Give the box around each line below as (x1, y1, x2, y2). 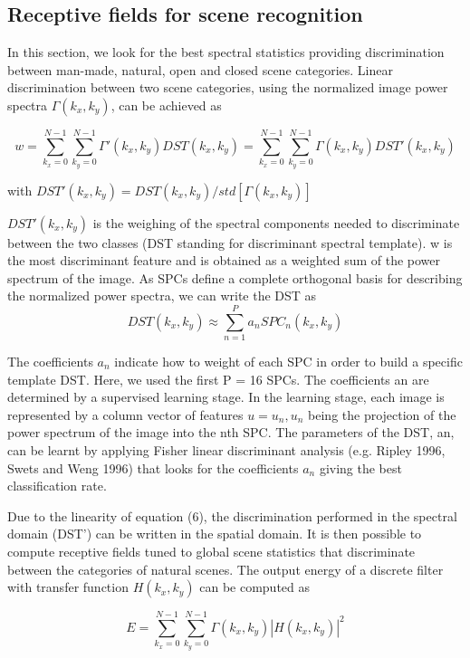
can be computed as (199, 577, 311, 596)
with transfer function (7, 577, 129, 596)
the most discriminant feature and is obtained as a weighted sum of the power (7, 251, 441, 270)
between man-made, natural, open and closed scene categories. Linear (7, 60, 393, 79)
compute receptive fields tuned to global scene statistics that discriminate (7, 541, 416, 560)
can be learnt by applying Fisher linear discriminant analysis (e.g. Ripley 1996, (7, 440, 446, 459)
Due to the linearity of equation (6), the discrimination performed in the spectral (7, 506, 457, 525)
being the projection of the (308, 405, 456, 424)
